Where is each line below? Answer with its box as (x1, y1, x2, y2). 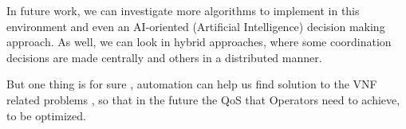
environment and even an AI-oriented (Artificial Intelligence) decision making (6, 18, 385, 34)
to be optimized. (6, 107, 86, 123)
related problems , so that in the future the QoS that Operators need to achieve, (6, 91, 400, 107)
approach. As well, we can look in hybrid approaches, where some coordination (6, 33, 392, 50)
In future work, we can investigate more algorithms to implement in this (6, 2, 360, 18)
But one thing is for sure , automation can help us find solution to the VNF (6, 76, 377, 92)
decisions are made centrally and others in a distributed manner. (6, 49, 322, 65)
